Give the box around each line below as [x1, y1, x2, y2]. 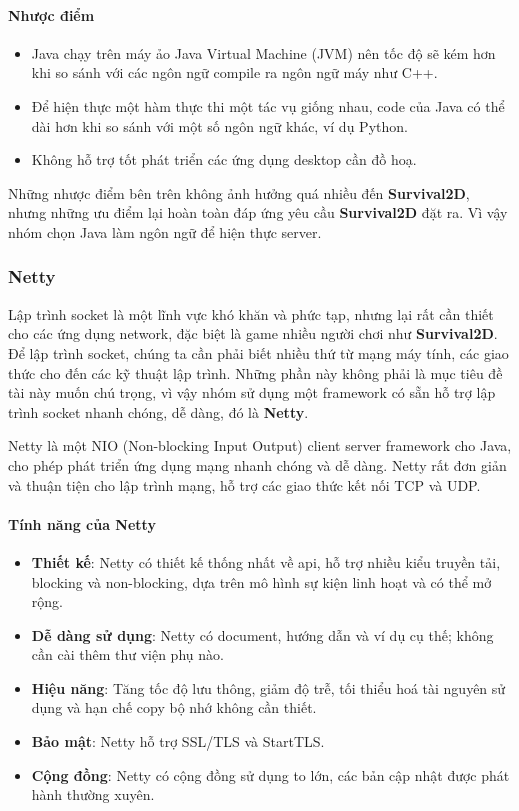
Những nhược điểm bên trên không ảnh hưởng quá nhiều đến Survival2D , [8, 182, 470, 203]
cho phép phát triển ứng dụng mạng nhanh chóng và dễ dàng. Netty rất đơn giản [8, 454, 507, 475]
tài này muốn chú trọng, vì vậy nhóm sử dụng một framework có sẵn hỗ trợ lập [8, 382, 496, 403]
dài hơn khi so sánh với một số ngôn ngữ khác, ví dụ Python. [31, 115, 408, 136]
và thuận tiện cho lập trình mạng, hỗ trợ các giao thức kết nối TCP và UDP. [8, 474, 481, 495]
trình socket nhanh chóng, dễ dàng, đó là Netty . [8, 401, 309, 422]
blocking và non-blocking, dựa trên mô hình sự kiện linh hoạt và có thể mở [31, 571, 492, 592]
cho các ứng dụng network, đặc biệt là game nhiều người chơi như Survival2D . [8, 323, 498, 344]
